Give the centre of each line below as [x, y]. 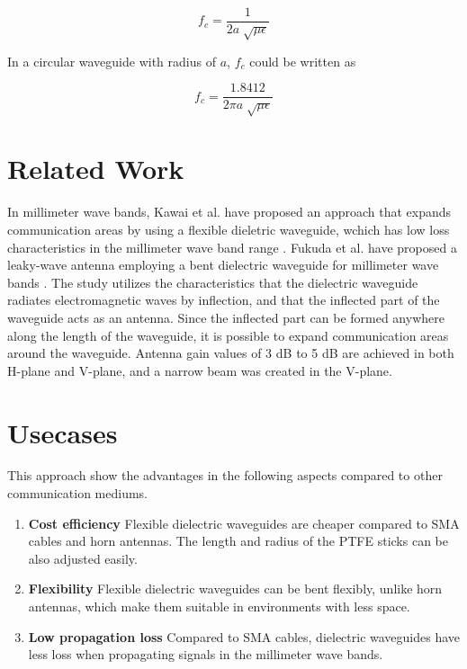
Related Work [96, 169]
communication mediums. [78, 493]
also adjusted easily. [83, 558]
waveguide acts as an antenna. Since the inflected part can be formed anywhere [226, 317]
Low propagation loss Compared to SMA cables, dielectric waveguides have [244, 636]
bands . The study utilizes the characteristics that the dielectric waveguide [213, 282]
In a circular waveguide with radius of [112, 61]
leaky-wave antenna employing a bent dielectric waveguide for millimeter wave [223, 265]
